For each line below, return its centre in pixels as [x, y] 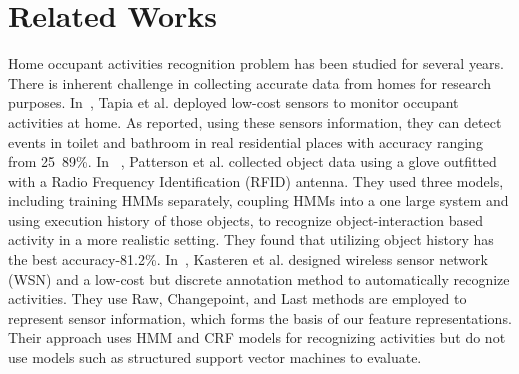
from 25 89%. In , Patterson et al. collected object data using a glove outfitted [252, 161]
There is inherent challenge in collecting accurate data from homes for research [250, 82]
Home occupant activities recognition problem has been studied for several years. [256, 63]
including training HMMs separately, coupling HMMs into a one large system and [258, 200]
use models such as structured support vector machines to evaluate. [215, 357]
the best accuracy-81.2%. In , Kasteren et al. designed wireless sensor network [248, 259]
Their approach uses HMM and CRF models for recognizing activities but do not [257, 337]
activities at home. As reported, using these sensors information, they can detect [255, 121]
